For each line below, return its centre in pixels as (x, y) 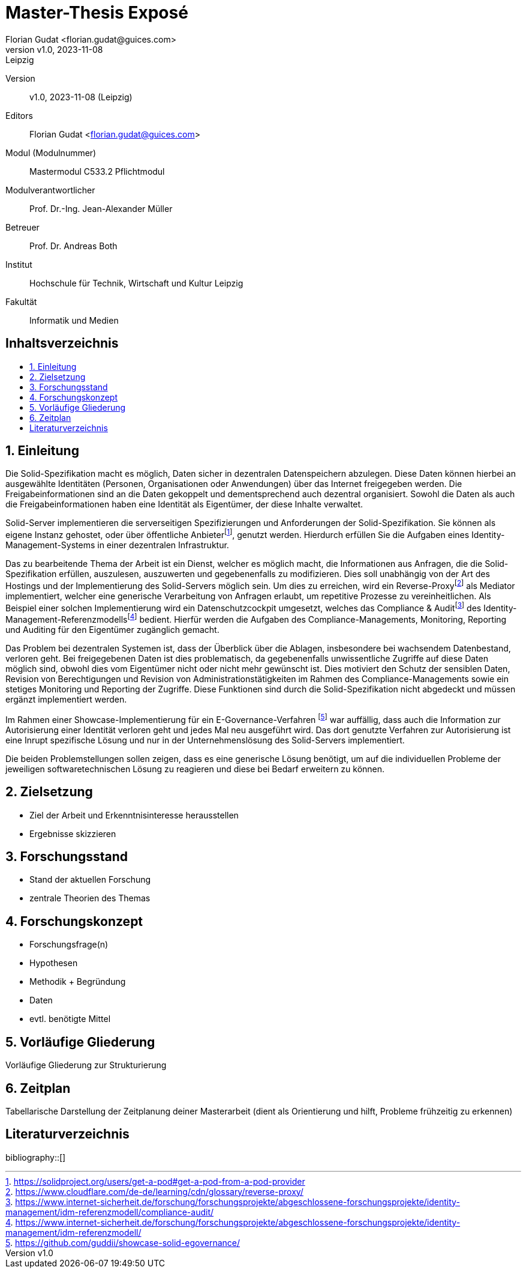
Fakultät (21, 301)
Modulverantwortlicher (50, 190)
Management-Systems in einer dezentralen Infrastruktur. (117, 545)
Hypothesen (54, 963)
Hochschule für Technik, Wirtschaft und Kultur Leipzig (136, 283)
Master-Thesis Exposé (97, 13)
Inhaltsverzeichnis (62, 343)
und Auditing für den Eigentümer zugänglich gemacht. (112, 630)
